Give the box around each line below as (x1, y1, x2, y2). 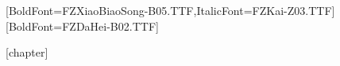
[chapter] (6, 44, 48, 60)
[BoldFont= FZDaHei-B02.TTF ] (6, 17, 159, 34)
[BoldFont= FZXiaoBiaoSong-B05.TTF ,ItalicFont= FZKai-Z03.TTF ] (6, 2, 335, 18)
